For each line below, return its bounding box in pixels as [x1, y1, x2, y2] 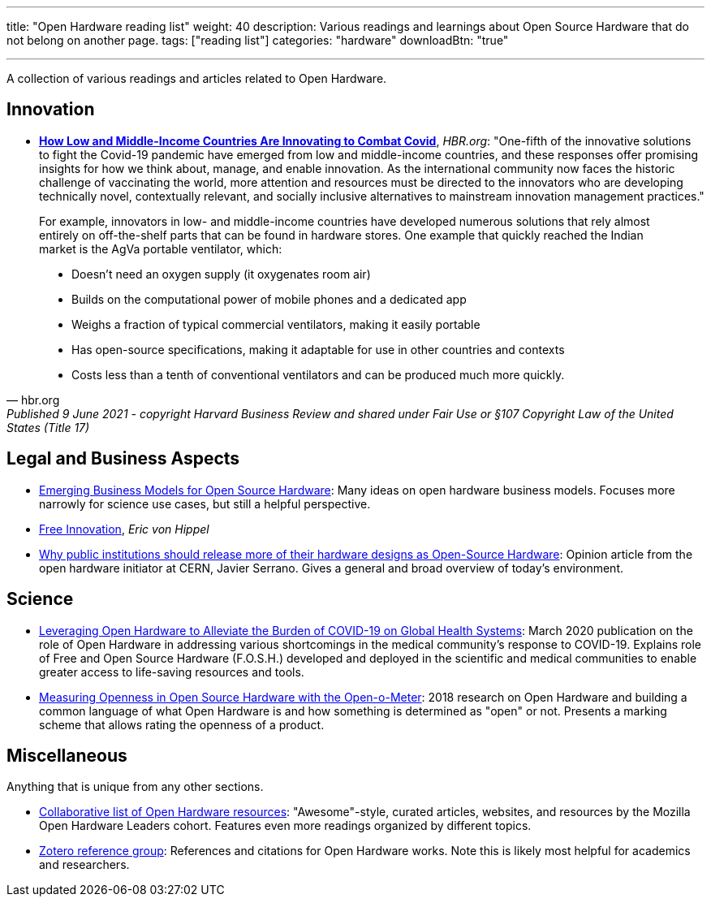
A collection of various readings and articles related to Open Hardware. [6, 71, 387, 85]
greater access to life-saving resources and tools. [39, 664, 304, 679]
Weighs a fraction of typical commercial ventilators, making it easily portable [71, 317, 480, 331]
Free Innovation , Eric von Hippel [39, 521, 209, 536]
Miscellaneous [6, 745, 127, 766]
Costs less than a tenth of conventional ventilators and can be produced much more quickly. [71, 367, 565, 382]
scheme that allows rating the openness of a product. [39, 717, 325, 732]
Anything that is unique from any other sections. [6, 780, 264, 794]
